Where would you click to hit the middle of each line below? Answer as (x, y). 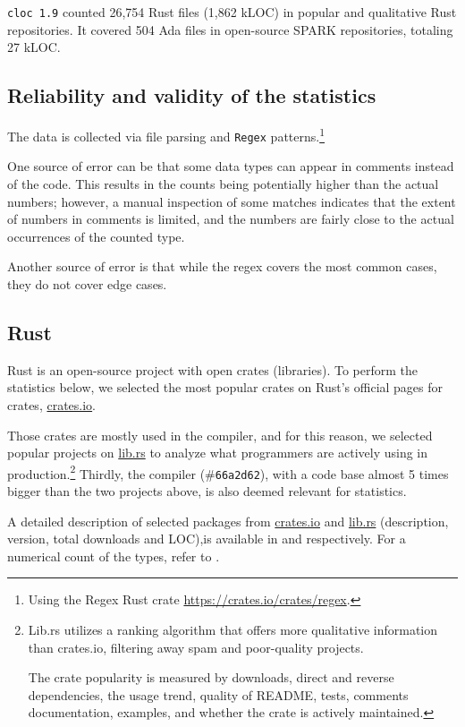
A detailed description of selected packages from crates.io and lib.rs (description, (228, 521)
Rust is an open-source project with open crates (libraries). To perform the (212, 369)
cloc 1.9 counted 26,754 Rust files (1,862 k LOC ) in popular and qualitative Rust (232, 12)
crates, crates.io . (52, 404)
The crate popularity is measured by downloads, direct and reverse (211, 677)
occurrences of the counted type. (96, 236)
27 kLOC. (34, 47)
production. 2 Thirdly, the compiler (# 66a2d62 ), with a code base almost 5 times (228, 472)
